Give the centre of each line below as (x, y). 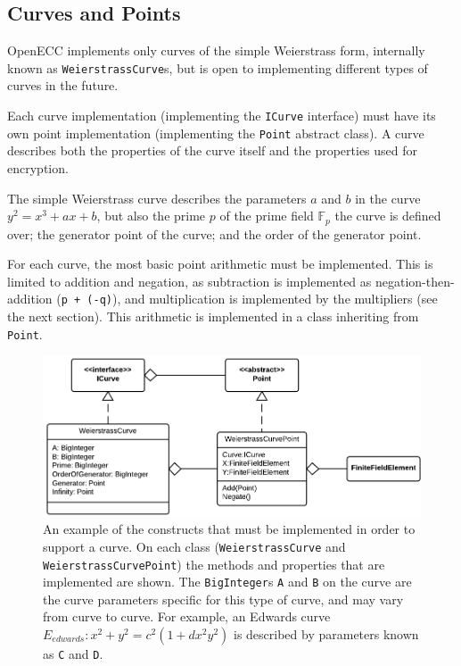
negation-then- (415, 281)
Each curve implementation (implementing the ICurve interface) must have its (222, 116)
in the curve (388, 198)
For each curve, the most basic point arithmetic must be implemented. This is (220, 264)
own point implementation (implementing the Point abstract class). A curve (216, 133)
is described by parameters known (326, 634)
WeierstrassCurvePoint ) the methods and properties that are (214, 564)
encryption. (38, 167)
